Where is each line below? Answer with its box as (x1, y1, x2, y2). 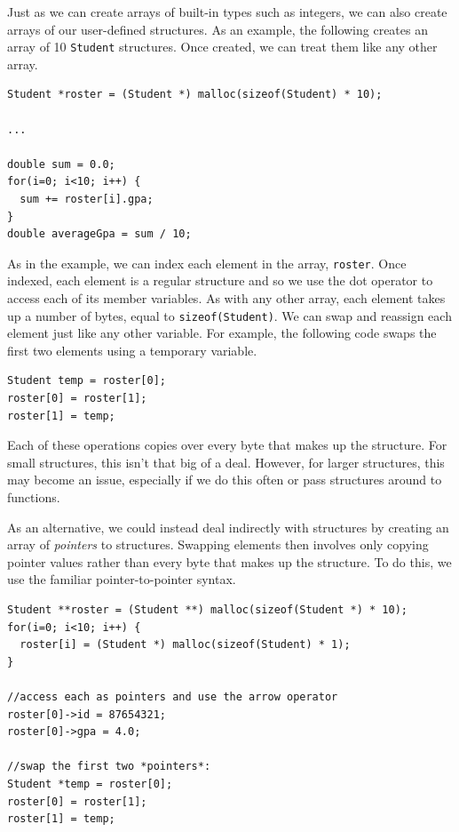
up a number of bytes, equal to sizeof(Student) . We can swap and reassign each (7, 306, 452, 324)
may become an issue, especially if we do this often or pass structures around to (7, 470, 442, 489)
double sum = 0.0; (7, 157, 115, 171)
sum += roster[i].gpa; (20, 193, 154, 205)
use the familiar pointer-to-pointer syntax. (7, 570, 236, 588)
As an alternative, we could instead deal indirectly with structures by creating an (7, 517, 449, 536)
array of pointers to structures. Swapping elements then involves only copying (7, 535, 429, 554)
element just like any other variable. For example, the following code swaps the (7, 324, 437, 342)
